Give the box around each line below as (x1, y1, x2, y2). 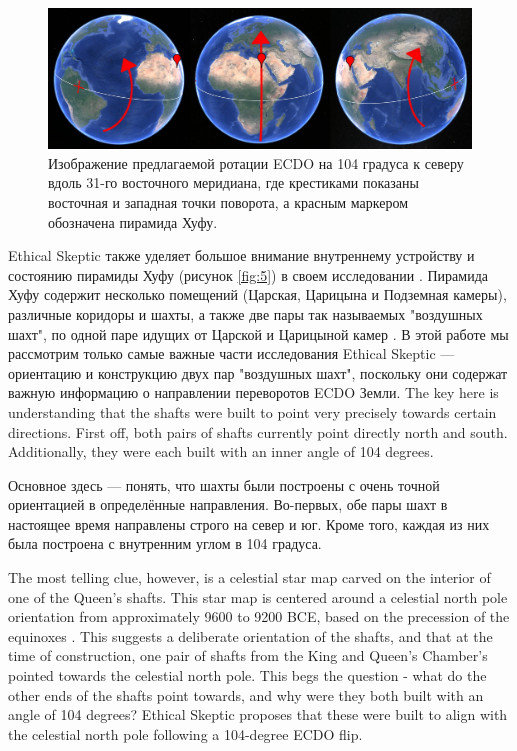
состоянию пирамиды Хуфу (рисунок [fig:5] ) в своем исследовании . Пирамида (8, 264, 488, 285)
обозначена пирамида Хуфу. (48, 211, 218, 232)
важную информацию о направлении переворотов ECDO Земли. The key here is (8, 382, 499, 403)
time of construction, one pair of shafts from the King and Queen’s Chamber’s (8, 645, 488, 666)
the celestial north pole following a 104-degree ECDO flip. (8, 723, 363, 744)
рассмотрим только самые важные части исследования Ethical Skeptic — (8, 343, 455, 364)
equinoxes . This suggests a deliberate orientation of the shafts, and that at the (8, 625, 493, 646)
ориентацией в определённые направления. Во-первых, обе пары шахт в (8, 494, 448, 515)
